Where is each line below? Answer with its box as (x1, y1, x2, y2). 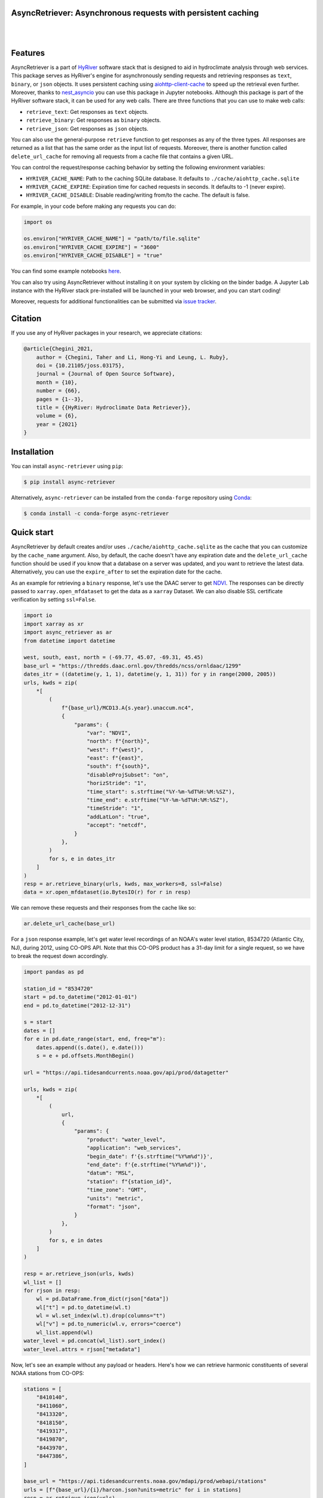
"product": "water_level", (87, 1136, 166, 1143)
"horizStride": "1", (87, 780, 147, 787)
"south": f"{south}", (87, 763, 150, 770)
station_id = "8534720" (23, 985, 94, 992)
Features (11, 48, 45, 58)
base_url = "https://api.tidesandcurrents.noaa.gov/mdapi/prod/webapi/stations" (23, 1478, 267, 1485)
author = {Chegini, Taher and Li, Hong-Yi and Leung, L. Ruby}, (36, 354, 229, 361)
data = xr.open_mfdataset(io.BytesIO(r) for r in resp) (23, 889, 191, 896)
